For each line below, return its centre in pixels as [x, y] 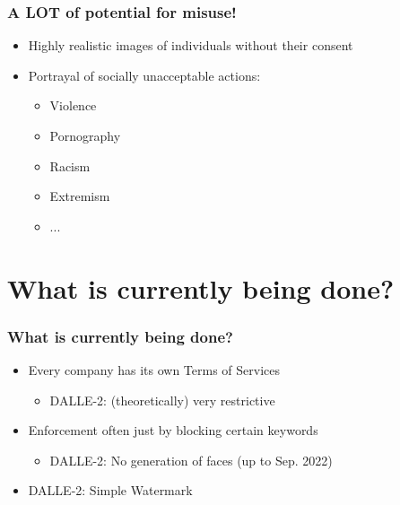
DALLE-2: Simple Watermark [110, 490]
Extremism [80, 196]
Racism [70, 165]
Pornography [85, 135]
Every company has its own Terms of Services [154, 369]
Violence [73, 105]
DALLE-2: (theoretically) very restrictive [162, 400]
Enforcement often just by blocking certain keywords [173, 430]
